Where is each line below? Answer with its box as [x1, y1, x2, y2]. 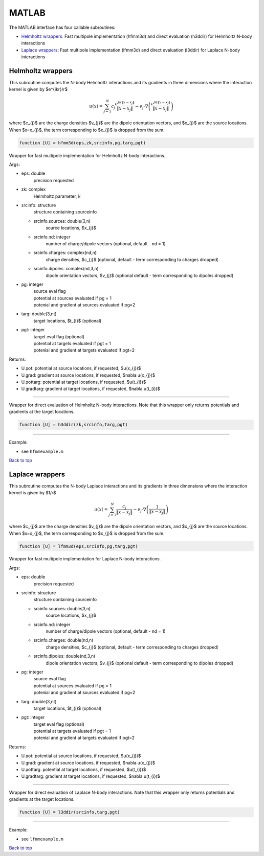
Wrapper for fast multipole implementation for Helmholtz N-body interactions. [9, 152, 166, 159]
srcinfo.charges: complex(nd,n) [33, 250, 97, 255]
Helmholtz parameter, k [33, 193, 81, 199]
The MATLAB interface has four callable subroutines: [9, 24, 116, 30]
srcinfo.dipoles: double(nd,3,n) [33, 653, 95, 659]
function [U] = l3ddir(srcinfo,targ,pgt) [19, 810, 120, 815]
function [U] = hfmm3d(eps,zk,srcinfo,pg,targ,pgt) [19, 140, 146, 145]
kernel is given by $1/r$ [9, 490, 56, 496]
